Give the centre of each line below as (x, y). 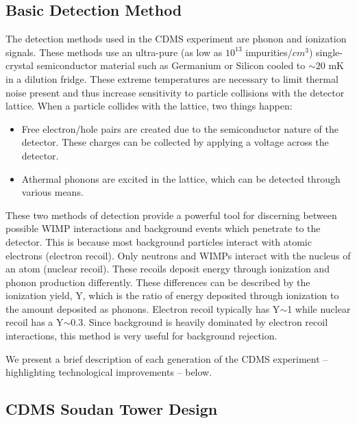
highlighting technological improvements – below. (109, 372)
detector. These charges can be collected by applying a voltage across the (175, 142)
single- (329, 52)
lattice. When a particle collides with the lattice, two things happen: (149, 106)
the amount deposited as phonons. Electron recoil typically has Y (143, 308)
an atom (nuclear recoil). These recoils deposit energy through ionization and (168, 269)
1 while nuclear (319, 308)
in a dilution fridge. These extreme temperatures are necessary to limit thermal (172, 78)
